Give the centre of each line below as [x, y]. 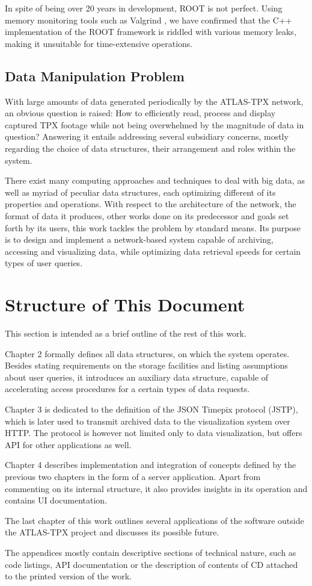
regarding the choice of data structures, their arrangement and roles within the [150, 148]
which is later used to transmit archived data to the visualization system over [148, 421]
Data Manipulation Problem [95, 76]
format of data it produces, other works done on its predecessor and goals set [147, 215]
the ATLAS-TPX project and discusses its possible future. [112, 532]
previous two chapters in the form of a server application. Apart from [133, 476]
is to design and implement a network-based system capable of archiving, [139, 239]
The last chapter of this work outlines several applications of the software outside [154, 520]
